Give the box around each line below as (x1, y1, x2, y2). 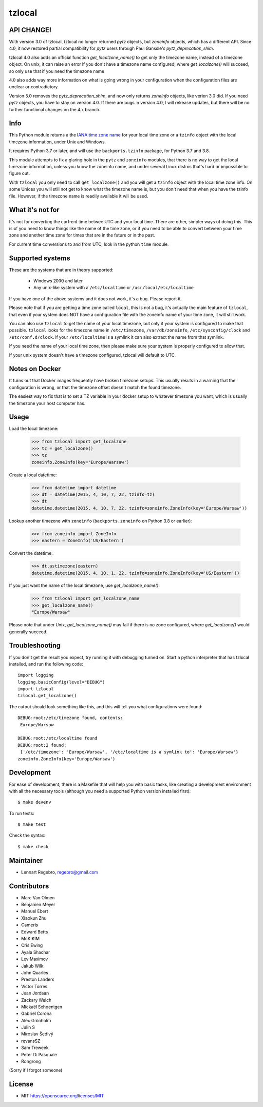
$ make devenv (18, 799, 51, 805)
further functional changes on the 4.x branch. (9, 106, 101, 112)
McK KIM (21, 936, 40, 942)
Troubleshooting (9, 641, 61, 650)
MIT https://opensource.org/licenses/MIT (21, 1093, 104, 1099)
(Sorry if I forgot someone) (9, 1068, 63, 1073)
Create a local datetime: (9, 472, 57, 478)
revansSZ (21, 1038, 41, 1044)
